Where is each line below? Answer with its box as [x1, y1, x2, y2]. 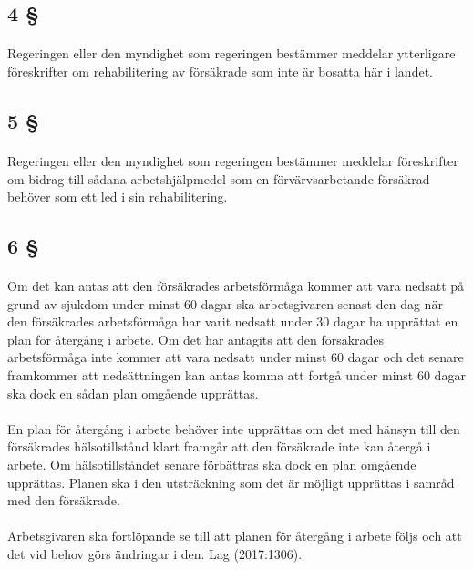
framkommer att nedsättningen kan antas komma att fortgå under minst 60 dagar [7, 366, 466, 385]
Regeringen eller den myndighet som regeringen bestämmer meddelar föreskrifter [7, 150, 458, 170]
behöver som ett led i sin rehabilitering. [7, 187, 228, 206]
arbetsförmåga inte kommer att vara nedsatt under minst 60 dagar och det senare [7, 347, 464, 367]
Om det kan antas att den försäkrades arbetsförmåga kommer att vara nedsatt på [7, 276, 465, 295]
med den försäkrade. [7, 491, 120, 510]
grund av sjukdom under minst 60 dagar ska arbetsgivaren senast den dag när [7, 294, 443, 313]
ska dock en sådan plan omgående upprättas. [7, 383, 259, 402]
